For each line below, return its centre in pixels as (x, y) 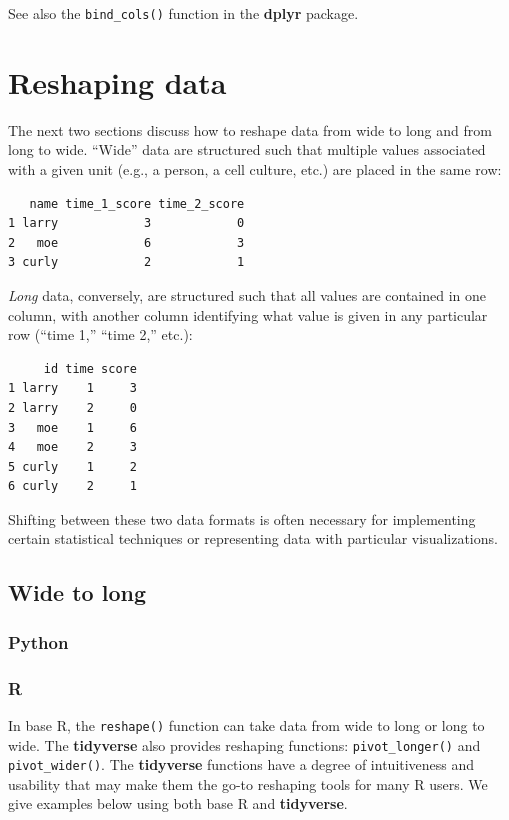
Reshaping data (117, 81)
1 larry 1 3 (72, 388)
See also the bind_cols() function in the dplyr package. (183, 13)
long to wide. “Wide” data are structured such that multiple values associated (247, 149)
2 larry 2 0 (72, 407)
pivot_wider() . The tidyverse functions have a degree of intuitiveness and (241, 764)
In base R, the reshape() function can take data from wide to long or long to (246, 724)
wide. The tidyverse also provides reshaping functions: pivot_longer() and (244, 744)
